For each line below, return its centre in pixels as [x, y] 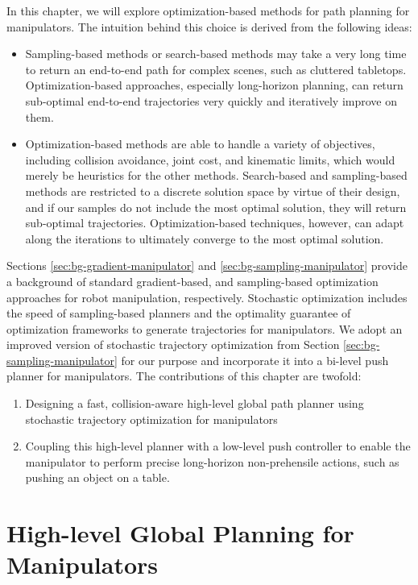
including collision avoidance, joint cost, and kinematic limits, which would [210, 159]
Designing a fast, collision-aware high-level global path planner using [195, 403]
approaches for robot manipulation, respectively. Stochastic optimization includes [207, 297]
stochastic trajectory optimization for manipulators [151, 419]
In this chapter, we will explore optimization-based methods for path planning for [208, 10]
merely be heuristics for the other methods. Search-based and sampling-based [216, 175]
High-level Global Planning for [180, 533]
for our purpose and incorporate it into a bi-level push [255, 360]
